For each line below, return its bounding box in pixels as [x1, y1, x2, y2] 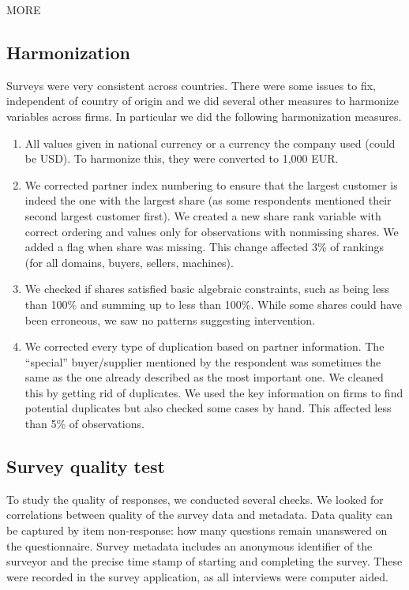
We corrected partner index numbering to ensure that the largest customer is [24, 176, 398, 193]
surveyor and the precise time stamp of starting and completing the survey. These [6, 553, 403, 569]
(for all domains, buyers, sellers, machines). [24, 254, 234, 270]
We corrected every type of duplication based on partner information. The [24, 338, 385, 355]
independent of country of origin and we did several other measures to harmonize [6, 92, 400, 109]
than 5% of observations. [24, 415, 144, 432]
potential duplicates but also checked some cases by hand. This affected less [24, 400, 392, 416]
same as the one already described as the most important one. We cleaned [24, 369, 384, 385]
